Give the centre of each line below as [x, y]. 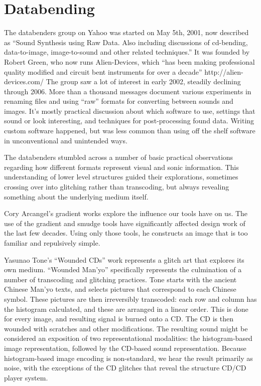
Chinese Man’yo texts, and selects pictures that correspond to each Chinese [120, 289]
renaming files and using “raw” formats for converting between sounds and [119, 101]
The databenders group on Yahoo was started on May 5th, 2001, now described [126, 32]
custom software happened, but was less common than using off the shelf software [130, 131]
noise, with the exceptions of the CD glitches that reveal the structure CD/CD [125, 368]
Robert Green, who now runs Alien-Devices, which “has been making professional [129, 61]
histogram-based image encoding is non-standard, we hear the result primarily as [128, 358]
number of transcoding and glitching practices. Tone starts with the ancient [120, 279]
